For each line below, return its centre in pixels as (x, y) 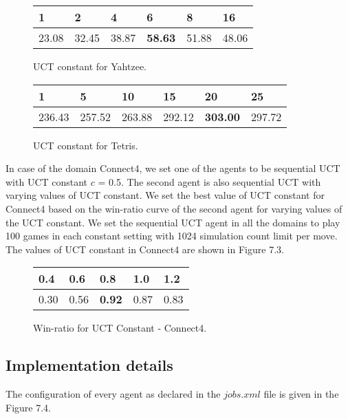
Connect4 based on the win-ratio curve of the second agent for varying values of (174, 208)
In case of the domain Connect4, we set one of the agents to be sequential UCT (173, 168)
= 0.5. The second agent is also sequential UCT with (209, 181)
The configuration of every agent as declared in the (113, 394)
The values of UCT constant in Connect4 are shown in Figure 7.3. (145, 249)
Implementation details (89, 365)
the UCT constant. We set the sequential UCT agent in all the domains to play (173, 222)
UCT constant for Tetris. (86, 145)
